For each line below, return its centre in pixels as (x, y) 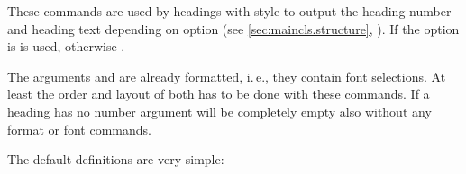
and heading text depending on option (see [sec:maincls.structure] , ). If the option (233, 28)
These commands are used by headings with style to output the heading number (229, 11)
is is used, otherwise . (66, 46)
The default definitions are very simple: (116, 159)
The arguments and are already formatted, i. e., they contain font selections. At (227, 76)
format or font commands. (79, 129)
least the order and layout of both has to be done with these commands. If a (219, 94)
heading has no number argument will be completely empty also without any (219, 111)
